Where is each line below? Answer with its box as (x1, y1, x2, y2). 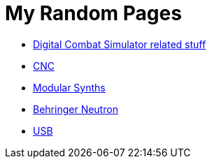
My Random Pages (5, 1, 182, 25)
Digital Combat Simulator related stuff (33, 38, 206, 50)
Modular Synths (33, 81, 106, 94)
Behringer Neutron (33, 103, 118, 115)
